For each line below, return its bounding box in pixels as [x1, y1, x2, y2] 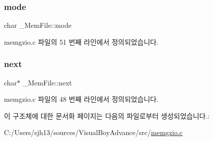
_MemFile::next [22, 77, 72, 87]
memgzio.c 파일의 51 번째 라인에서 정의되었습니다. [4, 36, 159, 47]
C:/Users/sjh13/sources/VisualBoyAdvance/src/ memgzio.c [4, 127, 183, 138]
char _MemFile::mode [4, 20, 71, 30]
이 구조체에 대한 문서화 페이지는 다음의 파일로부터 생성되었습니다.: [4, 110, 210, 121]
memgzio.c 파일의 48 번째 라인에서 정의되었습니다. [4, 94, 159, 104]
